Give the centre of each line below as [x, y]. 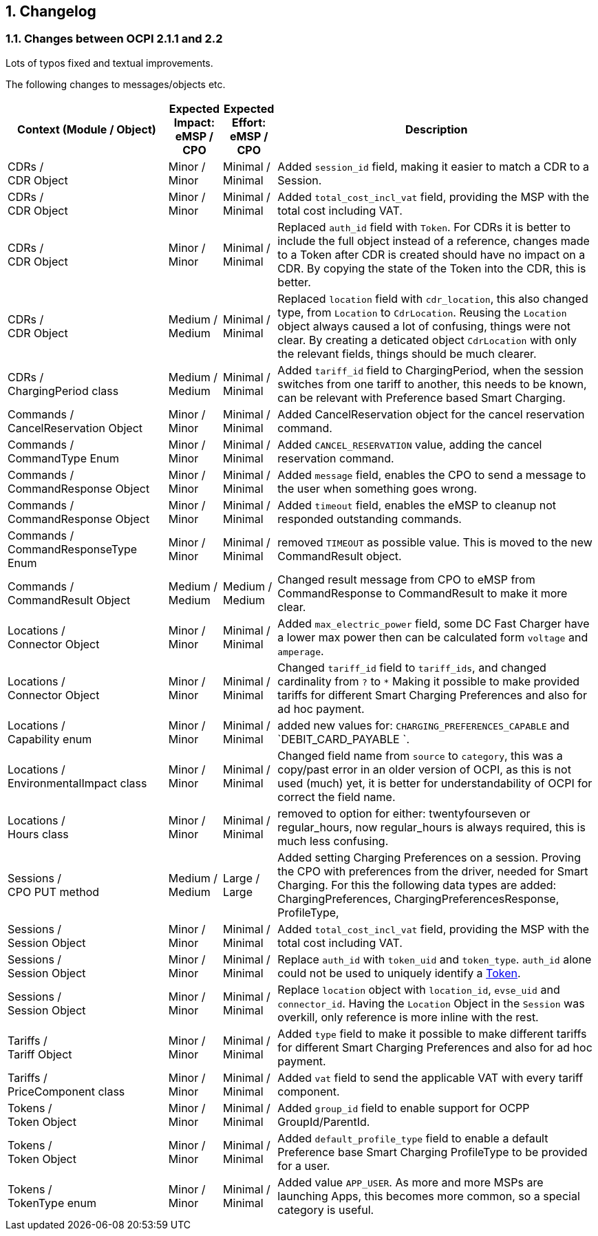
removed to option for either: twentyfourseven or [404, 813]
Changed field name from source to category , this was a [420, 755]
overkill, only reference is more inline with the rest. [408, 1017]
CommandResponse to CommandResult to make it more [423, 593]
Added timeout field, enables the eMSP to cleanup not [417, 505]
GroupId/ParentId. [324, 1121]
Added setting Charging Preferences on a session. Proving [429, 857]
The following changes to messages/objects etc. [116, 84]
